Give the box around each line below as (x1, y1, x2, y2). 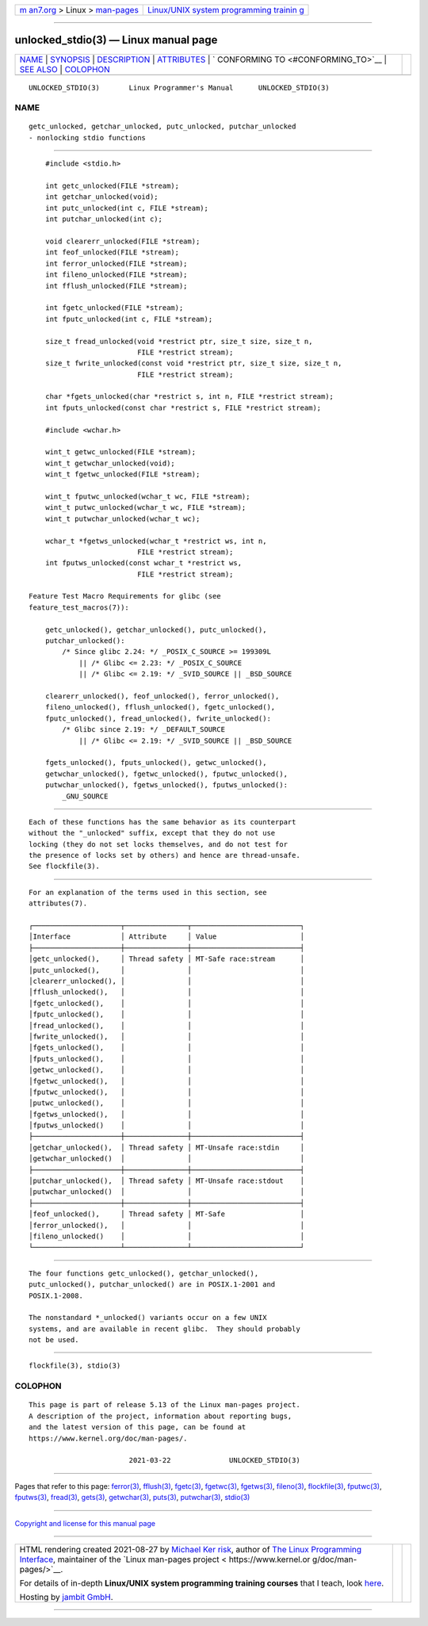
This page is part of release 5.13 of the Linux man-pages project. (29, 1400, 300, 1410)
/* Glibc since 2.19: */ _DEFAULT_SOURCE (62, 725, 226, 734)
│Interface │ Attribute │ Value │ (29, 932, 305, 941)
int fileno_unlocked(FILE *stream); (44, 270, 188, 279)
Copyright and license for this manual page (14, 1518, 156, 1528)
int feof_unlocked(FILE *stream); (44, 248, 180, 257)
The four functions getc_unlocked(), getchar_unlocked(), (29, 1268, 259, 1278)
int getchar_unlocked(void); (44, 193, 159, 201)
